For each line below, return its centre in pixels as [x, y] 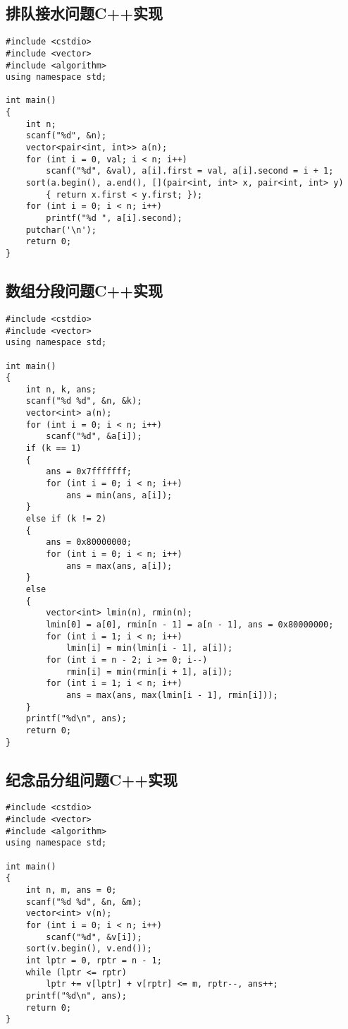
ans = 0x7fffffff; [89, 472]
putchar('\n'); [61, 230]
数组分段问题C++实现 [84, 290]
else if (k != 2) [66, 519]
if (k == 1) [54, 449]
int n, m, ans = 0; [71, 890]
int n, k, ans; [61, 389]
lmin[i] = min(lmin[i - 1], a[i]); [149, 648]
